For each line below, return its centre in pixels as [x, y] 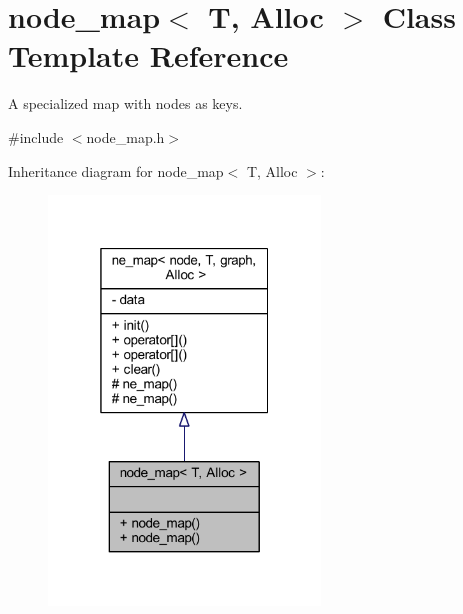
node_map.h [125, 136]
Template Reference [148, 55]
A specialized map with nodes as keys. [125, 103]
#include [36, 136]
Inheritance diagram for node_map [116, 170]
